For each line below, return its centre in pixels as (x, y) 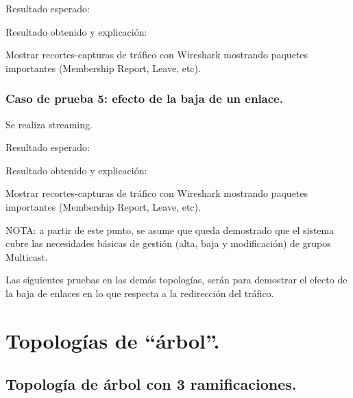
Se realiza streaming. (49, 124)
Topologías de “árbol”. (113, 340)
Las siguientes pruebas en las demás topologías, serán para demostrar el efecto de (176, 280)
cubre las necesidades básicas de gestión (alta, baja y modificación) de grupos (168, 243)
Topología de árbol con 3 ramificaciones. (151, 384)
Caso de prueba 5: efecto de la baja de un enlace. (144, 98)
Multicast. (27, 256)
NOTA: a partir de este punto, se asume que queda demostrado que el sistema (170, 230)
